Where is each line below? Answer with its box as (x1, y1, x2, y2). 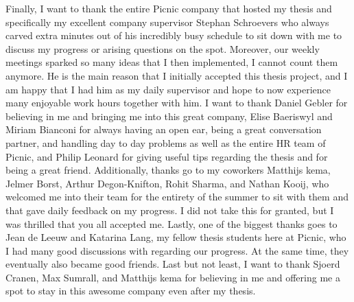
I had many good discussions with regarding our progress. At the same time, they (5, 243, 349, 257)
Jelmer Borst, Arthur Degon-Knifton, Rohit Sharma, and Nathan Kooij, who (5, 176, 329, 190)
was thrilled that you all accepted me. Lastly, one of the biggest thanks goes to (5, 216, 338, 231)
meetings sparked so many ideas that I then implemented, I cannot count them (5, 55, 338, 69)
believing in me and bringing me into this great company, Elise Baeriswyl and (5, 108, 333, 123)
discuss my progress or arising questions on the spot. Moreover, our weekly (5, 41, 320, 56)
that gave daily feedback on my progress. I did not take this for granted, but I (5, 202, 334, 217)
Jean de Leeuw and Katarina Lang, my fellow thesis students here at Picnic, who (5, 230, 346, 244)
